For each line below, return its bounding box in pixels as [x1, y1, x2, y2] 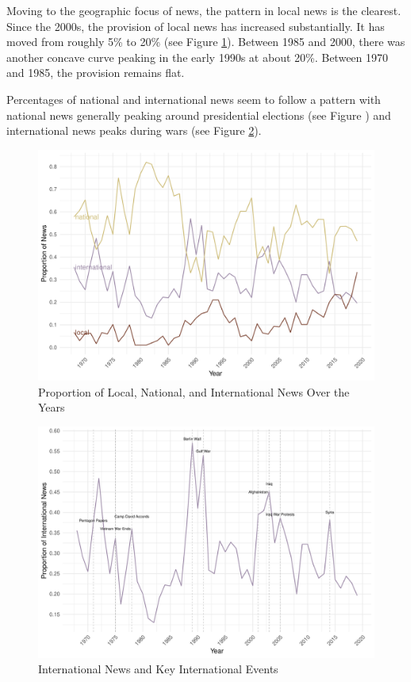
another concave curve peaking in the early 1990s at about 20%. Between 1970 [6, 48, 389, 65]
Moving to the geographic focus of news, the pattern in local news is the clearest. [6, 2, 401, 18]
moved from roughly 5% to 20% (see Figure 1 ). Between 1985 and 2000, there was [6, 33, 405, 50]
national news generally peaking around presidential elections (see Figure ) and [6, 106, 391, 123]
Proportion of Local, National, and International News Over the [38, 383, 350, 400]
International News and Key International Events [38, 661, 278, 677]
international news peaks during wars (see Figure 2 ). [6, 122, 262, 139]
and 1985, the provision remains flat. [6, 64, 185, 81]
